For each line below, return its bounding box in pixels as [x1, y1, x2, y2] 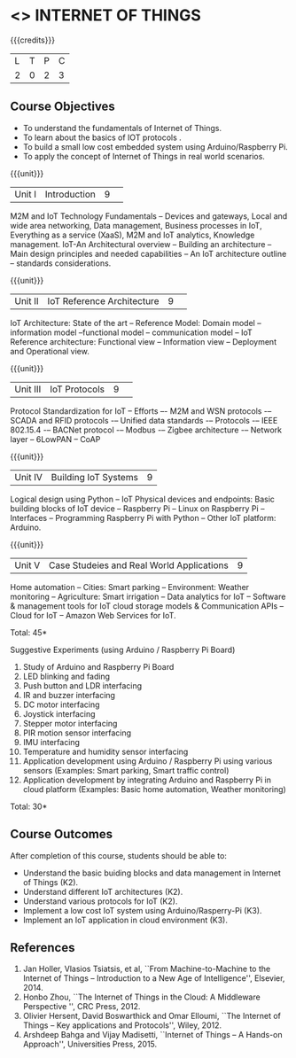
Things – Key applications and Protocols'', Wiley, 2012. [22, 1020, 222, 1031]
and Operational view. [10, 346, 90, 356]
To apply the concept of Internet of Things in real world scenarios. [22, 151, 265, 161]
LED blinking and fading [22, 671, 110, 681]
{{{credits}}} [10, 35, 56, 45]
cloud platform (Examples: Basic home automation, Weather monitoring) [22, 783, 286, 794]
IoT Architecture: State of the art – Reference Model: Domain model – [10, 317, 261, 328]
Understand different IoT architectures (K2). [22, 886, 183, 897]
